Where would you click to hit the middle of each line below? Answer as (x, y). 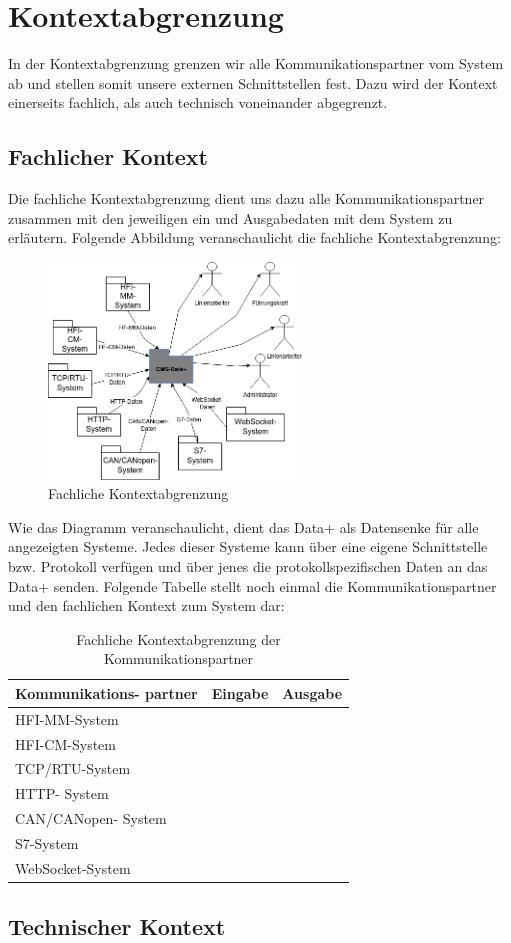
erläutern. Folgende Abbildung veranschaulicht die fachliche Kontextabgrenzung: (254, 237)
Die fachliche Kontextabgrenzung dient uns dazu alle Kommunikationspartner (246, 198)
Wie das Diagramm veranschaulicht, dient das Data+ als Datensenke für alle (243, 526)
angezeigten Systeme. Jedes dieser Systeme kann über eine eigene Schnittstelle (248, 546)
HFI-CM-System (65, 743)
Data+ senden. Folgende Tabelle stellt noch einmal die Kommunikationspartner (252, 585)
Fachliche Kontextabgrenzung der (178, 638)
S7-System (47, 843)
